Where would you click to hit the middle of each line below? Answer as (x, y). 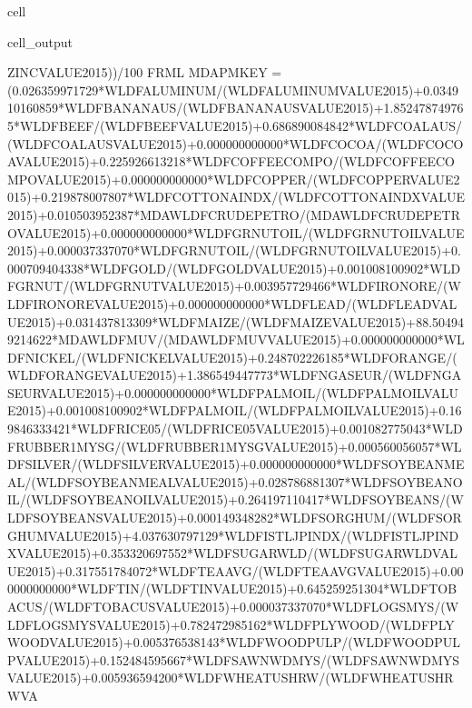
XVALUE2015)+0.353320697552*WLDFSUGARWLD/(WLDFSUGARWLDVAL (232, 553)
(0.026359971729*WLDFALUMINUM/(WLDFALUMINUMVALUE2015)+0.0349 (233, 90)
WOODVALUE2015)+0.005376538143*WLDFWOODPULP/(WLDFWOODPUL (234, 642)
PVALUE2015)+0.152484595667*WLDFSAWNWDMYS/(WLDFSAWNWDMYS (234, 659)
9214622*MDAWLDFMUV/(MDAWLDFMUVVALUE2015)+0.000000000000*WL (236, 339)
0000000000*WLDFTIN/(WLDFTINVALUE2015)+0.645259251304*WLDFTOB (232, 588)
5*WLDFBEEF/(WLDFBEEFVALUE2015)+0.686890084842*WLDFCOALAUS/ (235, 125)
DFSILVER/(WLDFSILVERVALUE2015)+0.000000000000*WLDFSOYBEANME (236, 464)
